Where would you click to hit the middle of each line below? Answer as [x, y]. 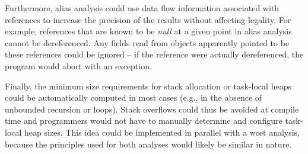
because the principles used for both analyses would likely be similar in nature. [148, 144]
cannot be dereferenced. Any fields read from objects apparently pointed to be [147, 42]
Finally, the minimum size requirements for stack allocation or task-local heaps [148, 86]
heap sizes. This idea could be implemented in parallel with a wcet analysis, [162, 132]
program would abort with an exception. [78, 65]
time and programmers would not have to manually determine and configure [144, 121]
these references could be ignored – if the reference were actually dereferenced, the [154, 54]
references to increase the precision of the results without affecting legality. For [148, 19]
